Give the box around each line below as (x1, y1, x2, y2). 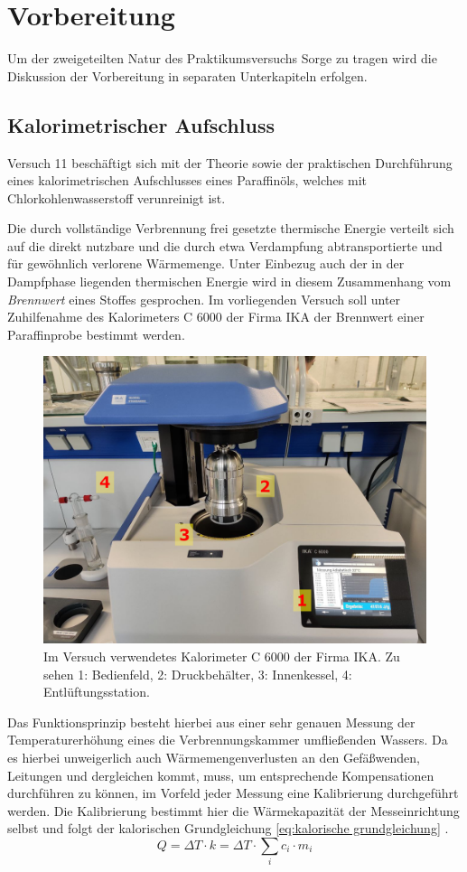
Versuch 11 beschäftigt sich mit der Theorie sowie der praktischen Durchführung (7, 153, 453, 172)
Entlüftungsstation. (43, 682, 150, 701)
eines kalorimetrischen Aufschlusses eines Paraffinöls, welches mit (7, 171, 367, 190)
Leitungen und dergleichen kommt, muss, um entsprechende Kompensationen (7, 765, 434, 784)
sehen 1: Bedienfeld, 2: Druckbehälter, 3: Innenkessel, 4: (43, 664, 352, 683)
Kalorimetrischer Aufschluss (7, 110, 275, 138)
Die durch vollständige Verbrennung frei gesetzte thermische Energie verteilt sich (7, 219, 454, 238)
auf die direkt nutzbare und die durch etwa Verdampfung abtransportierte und (7, 236, 443, 255)
